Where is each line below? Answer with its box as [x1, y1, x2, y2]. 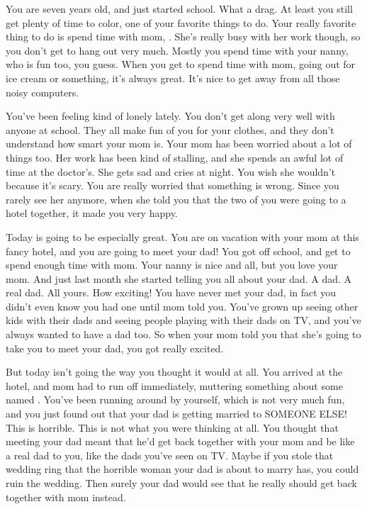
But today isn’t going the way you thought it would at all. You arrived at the [6, 364, 343, 379]
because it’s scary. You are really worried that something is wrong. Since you [6, 178, 339, 193]
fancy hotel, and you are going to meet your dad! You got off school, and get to [6, 243, 351, 258]
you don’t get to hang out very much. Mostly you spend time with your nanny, [6, 43, 349, 57]
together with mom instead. [6, 489, 126, 504]
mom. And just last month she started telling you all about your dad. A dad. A [6, 271, 352, 286]
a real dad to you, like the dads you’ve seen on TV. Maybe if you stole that [6, 447, 334, 462]
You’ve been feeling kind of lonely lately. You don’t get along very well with [6, 108, 335, 123]
